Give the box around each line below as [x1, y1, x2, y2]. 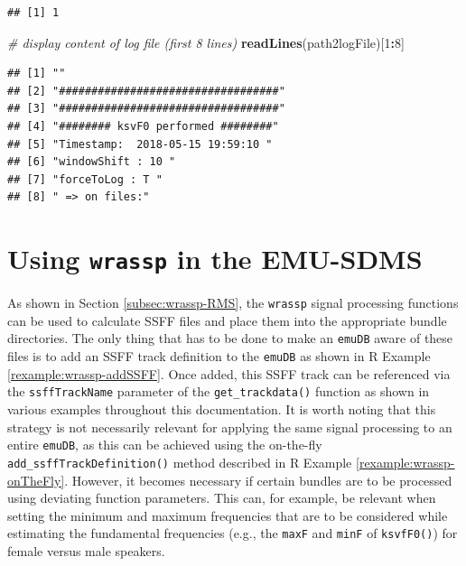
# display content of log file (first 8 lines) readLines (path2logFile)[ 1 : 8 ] [7, 32, 405, 51]
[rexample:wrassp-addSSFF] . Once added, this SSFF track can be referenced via [7, 364, 451, 383]
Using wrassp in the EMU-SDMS [7, 240, 423, 277]
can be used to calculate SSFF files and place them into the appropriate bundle [7, 311, 447, 329]
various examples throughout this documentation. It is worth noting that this [7, 400, 436, 418]
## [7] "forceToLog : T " [7, 172, 163, 186]
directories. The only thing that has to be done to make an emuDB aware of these [7, 329, 453, 348]
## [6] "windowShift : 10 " [7, 155, 176, 169]
